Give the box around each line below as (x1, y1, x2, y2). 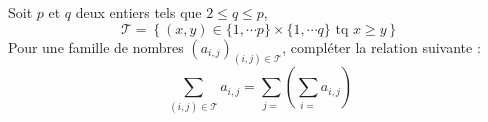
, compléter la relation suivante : (282, 36, 481, 57)
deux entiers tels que (75, 2, 202, 22)
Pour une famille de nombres (8, 36, 184, 57)
